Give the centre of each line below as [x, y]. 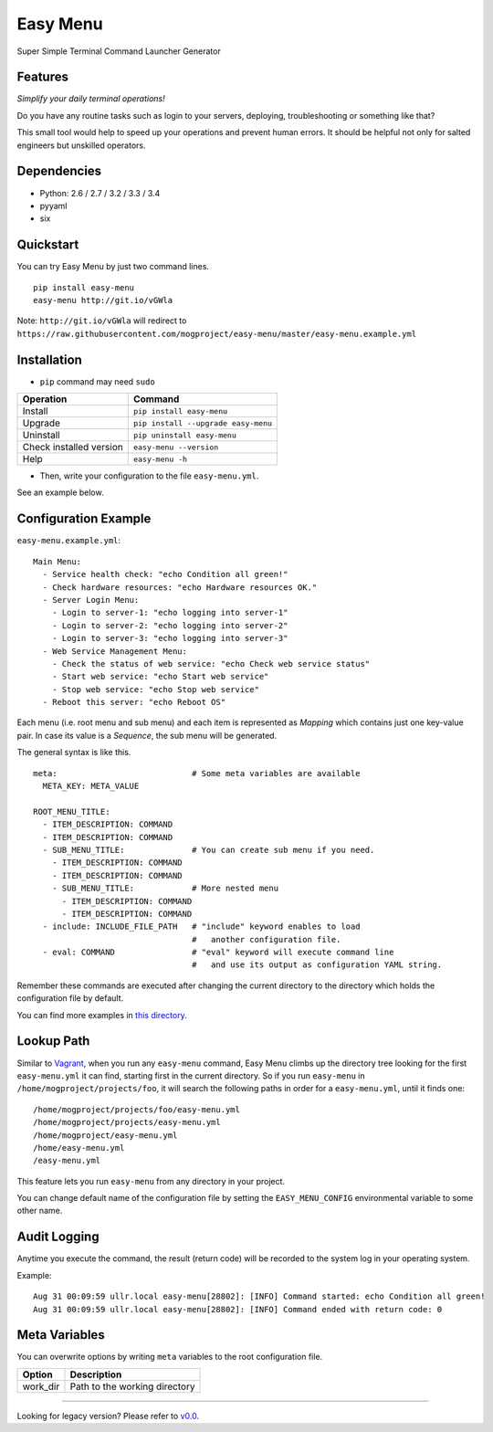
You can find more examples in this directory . [102, 1015]
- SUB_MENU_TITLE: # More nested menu [165, 889]
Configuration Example [84, 519]
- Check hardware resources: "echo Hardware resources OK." [180, 587]
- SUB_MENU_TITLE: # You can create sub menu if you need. [209, 850]
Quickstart [48, 245]
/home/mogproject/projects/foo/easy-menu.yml [137, 1109]
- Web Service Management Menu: [115, 651]
